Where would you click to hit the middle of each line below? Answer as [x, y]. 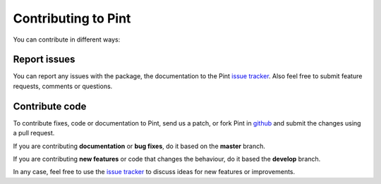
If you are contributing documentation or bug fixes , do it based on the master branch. [139, 146]
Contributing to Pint [72, 18]
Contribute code [50, 106]
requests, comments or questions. [63, 86]
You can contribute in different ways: [67, 39]
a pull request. [34, 133]
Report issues [44, 60]
